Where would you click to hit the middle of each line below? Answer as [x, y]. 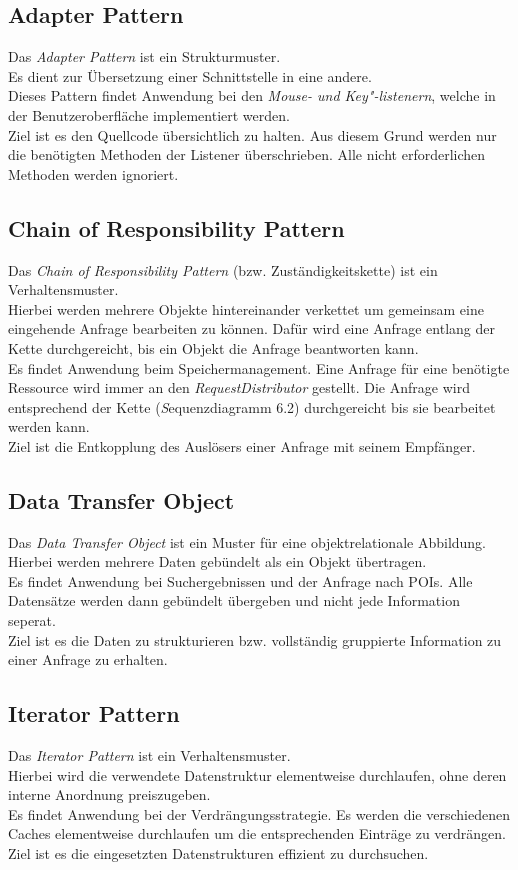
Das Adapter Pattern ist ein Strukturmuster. [144, 56]
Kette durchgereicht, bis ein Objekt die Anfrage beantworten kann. [213, 347]
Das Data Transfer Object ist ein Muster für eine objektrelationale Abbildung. [247, 541]
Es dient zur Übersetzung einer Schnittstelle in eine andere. [190, 75]
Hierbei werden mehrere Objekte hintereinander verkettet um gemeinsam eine [246, 308]
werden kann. [49, 426]
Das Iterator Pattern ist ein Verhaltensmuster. [149, 755]
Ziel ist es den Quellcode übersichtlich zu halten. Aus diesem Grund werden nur [252, 134]
